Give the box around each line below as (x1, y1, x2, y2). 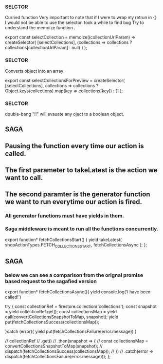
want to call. (5, 174, 43, 182)
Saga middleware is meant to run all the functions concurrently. (5, 225, 159, 232)
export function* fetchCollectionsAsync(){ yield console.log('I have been (5, 289, 151, 295)
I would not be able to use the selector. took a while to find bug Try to (5, 20, 145, 25)
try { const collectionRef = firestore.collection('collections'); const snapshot (5, 303, 157, 309)
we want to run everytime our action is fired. (5, 198, 143, 206)
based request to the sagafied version (5, 278, 97, 284)
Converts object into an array (5, 68, 64, 74)
